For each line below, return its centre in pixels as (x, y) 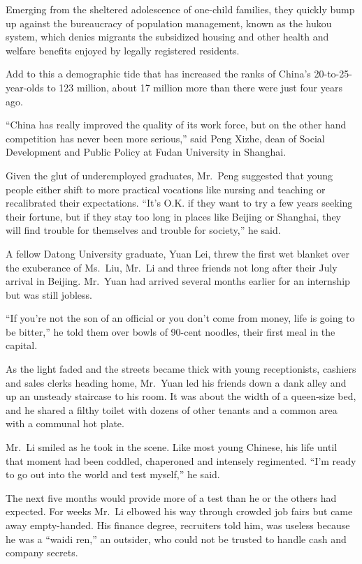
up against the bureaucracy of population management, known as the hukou (169, 23)
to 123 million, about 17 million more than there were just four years (195, 87)
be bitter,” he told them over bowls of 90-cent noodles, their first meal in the (171, 331)
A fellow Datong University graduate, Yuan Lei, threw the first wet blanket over (178, 253)
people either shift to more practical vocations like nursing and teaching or (166, 189)
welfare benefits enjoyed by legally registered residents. (123, 50)
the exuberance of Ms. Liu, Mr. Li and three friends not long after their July (172, 267)
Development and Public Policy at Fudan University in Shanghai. (146, 152)
